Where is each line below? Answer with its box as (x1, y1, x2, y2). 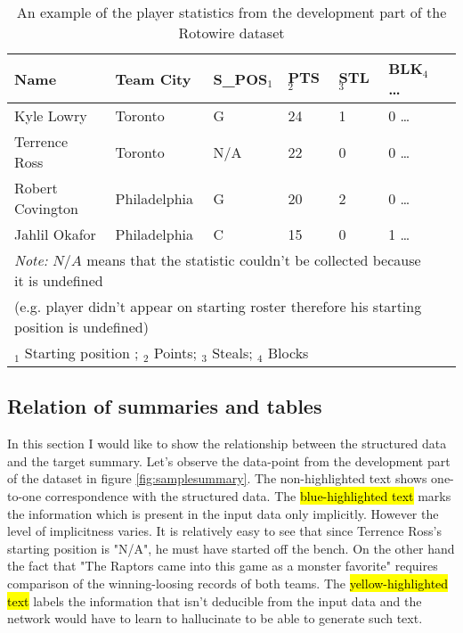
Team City (115, 68, 191, 89)
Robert (14, 177, 58, 198)
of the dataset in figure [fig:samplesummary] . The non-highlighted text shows (7, 469, 427, 488)
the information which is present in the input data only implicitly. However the (7, 504, 439, 522)
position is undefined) (14, 316, 149, 337)
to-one (7, 486, 42, 505)
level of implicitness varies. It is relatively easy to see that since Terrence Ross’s (7, 522, 442, 540)
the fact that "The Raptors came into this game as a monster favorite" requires (7, 556, 438, 575)
